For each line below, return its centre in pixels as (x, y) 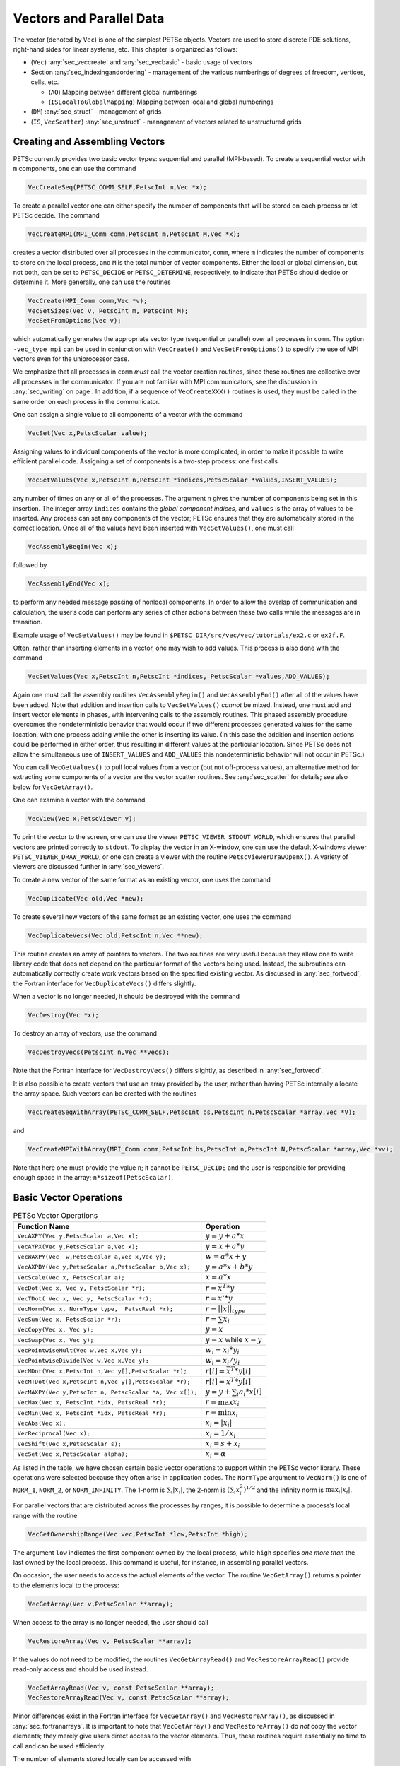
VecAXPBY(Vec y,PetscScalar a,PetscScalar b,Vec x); (104, 1267)
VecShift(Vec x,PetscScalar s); (69, 1444)
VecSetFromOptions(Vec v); (75, 321)
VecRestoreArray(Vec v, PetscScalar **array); (110, 1641)
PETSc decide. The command (57, 215)
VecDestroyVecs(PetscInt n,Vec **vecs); (99, 1052)
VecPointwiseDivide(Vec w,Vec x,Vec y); (83, 1361)
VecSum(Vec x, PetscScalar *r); (69, 1319)
